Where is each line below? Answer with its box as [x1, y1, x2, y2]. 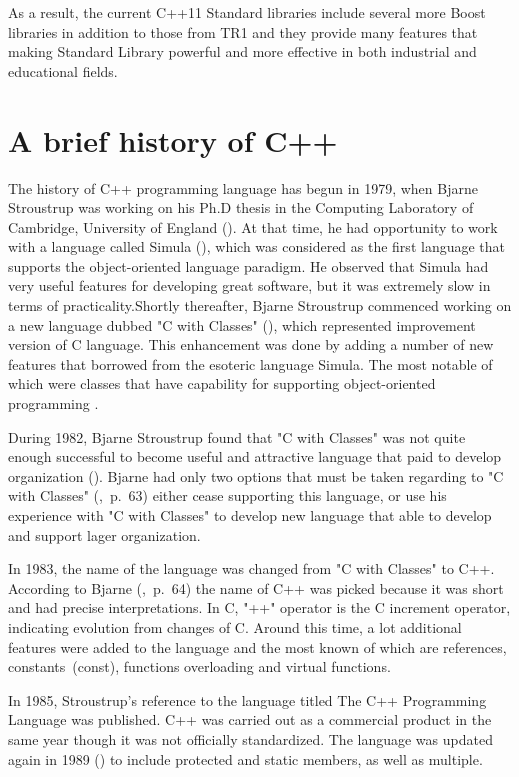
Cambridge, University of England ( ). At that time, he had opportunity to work [8, 216, 498, 237]
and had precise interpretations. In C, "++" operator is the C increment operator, [8, 597, 511, 618]
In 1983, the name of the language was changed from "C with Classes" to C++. [8, 558, 495, 579]
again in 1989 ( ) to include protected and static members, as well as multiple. [8, 748, 483, 769]
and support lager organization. [8, 524, 201, 545]
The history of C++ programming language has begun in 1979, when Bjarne [8, 177, 478, 198]
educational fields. [8, 60, 118, 81]
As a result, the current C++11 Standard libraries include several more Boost [8, 2, 486, 22]
